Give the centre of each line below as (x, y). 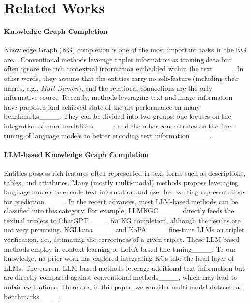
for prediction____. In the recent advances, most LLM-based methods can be (121, 201)
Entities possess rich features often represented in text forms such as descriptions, (125, 172)
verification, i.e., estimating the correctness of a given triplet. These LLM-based (122, 239)
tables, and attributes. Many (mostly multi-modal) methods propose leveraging (121, 182)
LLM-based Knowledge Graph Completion (76, 154)
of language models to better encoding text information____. (118, 135)
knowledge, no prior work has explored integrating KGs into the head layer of (119, 258)
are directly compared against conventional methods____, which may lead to (121, 277)
